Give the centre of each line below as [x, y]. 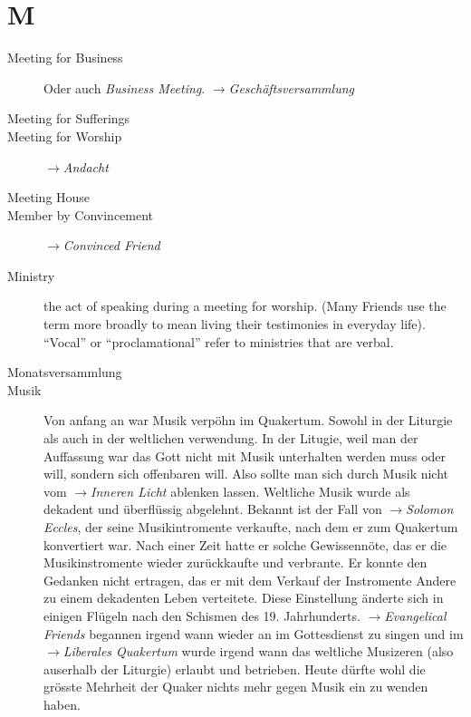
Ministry [31, 275]
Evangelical [415, 615]
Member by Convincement [81, 214]
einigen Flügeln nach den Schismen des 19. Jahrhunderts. [202, 615]
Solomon [430, 509]
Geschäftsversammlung [291, 87]
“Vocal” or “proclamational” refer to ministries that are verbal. [219, 341]
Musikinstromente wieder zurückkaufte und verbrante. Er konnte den [235, 562]
